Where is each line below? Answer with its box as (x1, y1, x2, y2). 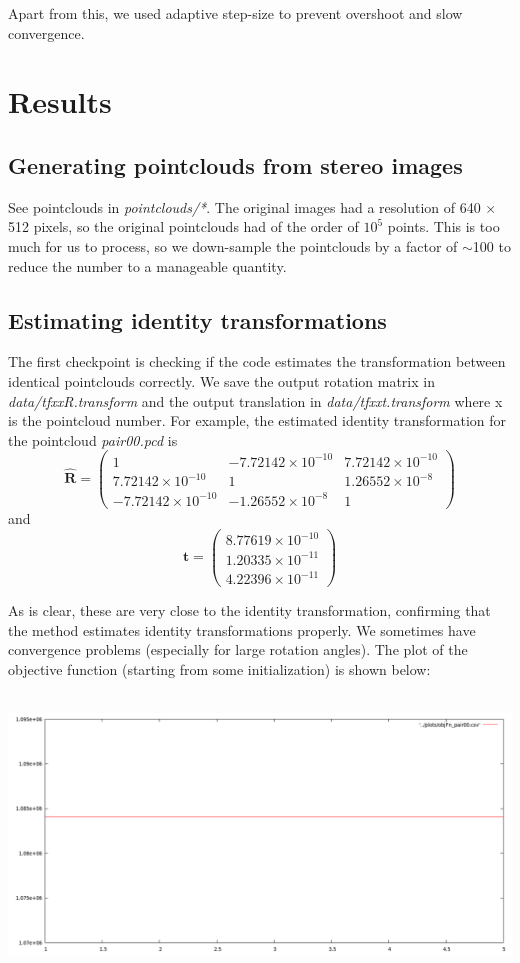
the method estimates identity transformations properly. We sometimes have (8, 619, 476, 640)
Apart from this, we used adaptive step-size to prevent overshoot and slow (8, 3, 463, 23)
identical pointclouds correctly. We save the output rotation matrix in (8, 370, 435, 391)
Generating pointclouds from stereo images (8, 149, 463, 180)
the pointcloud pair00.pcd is (8, 429, 178, 450)
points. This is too (387, 216, 500, 237)
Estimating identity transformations (8, 304, 387, 335)
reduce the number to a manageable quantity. (8, 255, 287, 276)
